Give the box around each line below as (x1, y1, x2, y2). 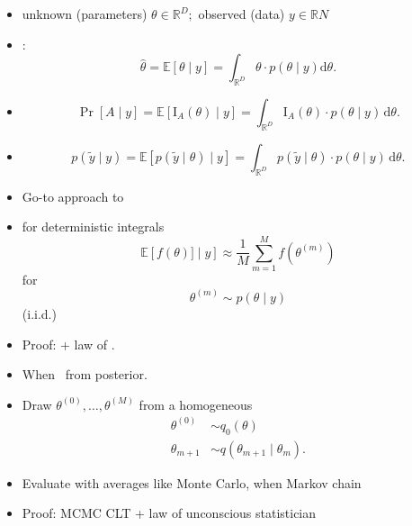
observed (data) (198, 5, 285, 23)
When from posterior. (22, 365, 148, 384)
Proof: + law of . (22, 334, 115, 353)
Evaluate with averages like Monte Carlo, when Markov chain (22, 473, 362, 492)
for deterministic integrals (22, 217, 165, 236)
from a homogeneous (139, 394, 253, 413)
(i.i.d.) (22, 304, 57, 322)
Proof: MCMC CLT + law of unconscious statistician (22, 503, 317, 522)
